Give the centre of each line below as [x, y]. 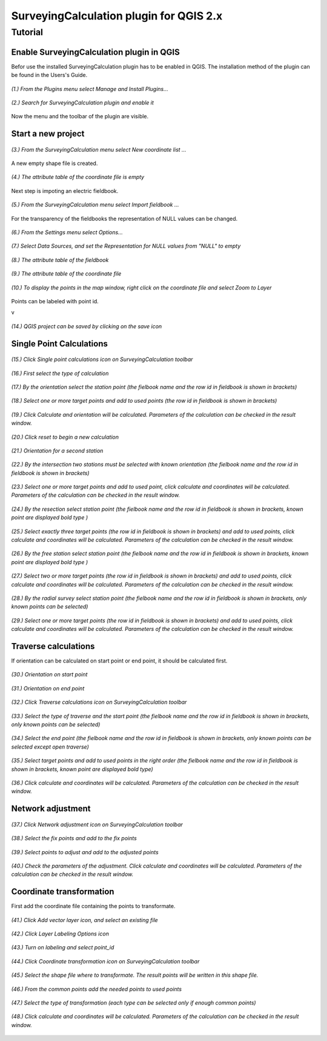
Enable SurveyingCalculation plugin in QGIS [95, 52]
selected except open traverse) [50, 747]
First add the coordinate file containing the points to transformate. [93, 906]
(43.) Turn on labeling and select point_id [63, 948]
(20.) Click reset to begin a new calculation [65, 437]
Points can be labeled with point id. [55, 301]
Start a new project [48, 134]
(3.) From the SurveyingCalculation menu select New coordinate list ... [99, 149]
